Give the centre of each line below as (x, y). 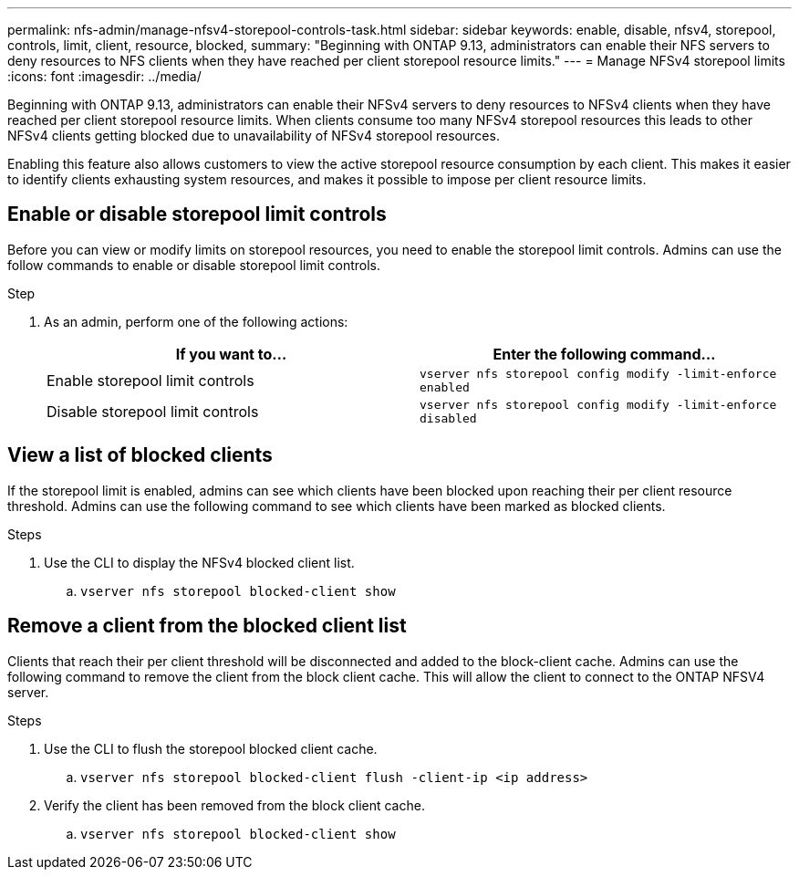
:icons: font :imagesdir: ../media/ (104, 76)
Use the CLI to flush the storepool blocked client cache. (211, 748)
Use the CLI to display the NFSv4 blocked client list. (199, 562)
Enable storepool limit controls (150, 380)
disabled (448, 418)
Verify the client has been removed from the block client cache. (234, 805)
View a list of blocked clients (140, 455)
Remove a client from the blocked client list (207, 626)
